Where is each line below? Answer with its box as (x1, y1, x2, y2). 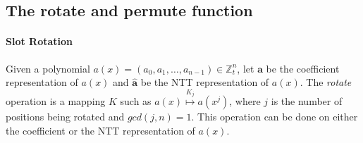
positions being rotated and (6, 109, 125, 124)
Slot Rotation (6, 34, 73, 49)
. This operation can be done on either (191, 109, 358, 124)
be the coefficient (266, 61, 340, 75)
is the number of (271, 94, 343, 108)
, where (229, 94, 261, 108)
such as (120, 94, 152, 108)
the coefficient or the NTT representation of (6, 123, 195, 137)
